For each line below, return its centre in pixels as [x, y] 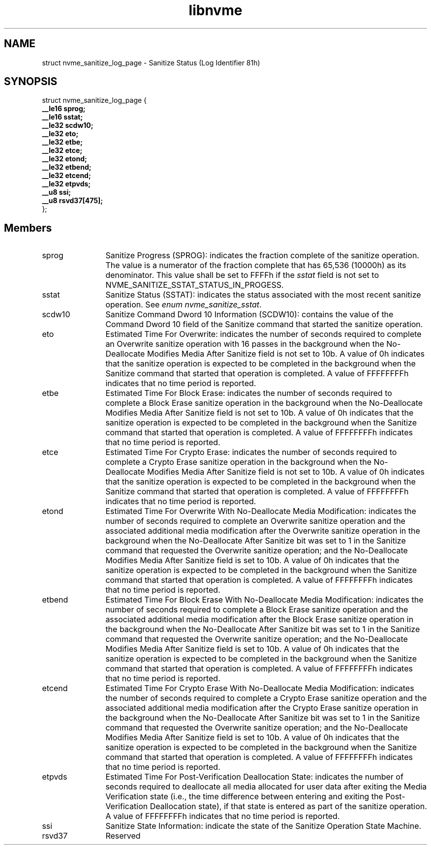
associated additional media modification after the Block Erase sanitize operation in [260, 620]
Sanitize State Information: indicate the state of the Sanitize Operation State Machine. [263, 826]
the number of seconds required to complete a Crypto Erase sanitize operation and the [266, 698]
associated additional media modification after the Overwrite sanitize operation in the [263, 531]
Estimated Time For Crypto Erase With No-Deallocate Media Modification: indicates [260, 688]
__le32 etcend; [66, 176]
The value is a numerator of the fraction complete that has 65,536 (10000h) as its [256, 265]
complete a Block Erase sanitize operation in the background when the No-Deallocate [264, 403]
